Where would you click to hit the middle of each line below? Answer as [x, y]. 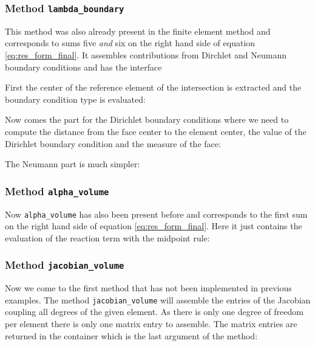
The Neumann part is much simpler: [73, 164]
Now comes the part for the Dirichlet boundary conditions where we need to [147, 119]
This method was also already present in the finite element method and [138, 31]
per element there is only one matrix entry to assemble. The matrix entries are [151, 323]
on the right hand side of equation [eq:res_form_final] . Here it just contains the [154, 226]
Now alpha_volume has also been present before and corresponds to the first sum [156, 214]
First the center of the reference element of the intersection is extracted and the [153, 87]
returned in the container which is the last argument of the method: [131, 335]
